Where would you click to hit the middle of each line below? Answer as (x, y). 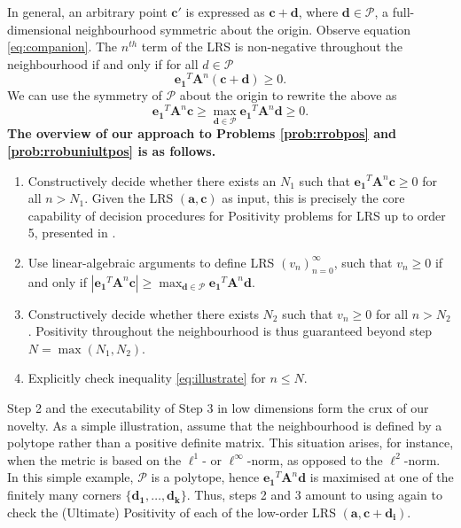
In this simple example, (70, 477)
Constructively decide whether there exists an (152, 180)
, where (318, 12)
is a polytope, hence (205, 477)
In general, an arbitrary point (87, 12)
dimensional (39, 29)
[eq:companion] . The (63, 47)
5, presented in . (72, 233)
